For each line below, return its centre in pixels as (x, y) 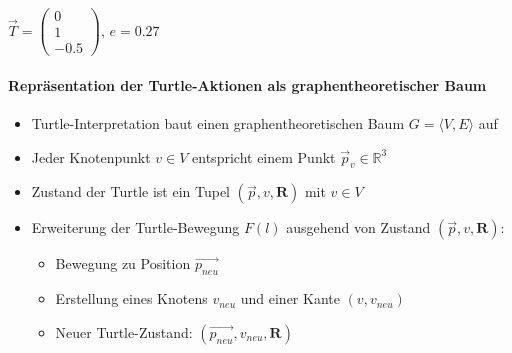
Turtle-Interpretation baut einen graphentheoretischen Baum (218, 122)
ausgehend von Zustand (358, 227)
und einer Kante (290, 298)
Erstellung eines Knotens (131, 298)
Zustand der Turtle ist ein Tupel (130, 191)
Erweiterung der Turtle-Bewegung (135, 227)
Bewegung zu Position (123, 263)
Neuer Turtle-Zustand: (124, 331)
